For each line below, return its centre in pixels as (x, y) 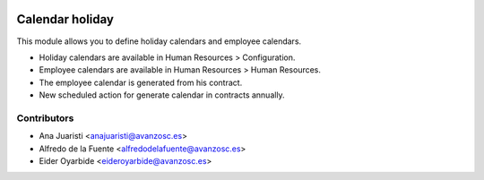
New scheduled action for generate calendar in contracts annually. (162, 95)
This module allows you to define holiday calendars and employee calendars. (159, 41)
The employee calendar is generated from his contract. (141, 82)
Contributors (45, 118)
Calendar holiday (65, 19)
